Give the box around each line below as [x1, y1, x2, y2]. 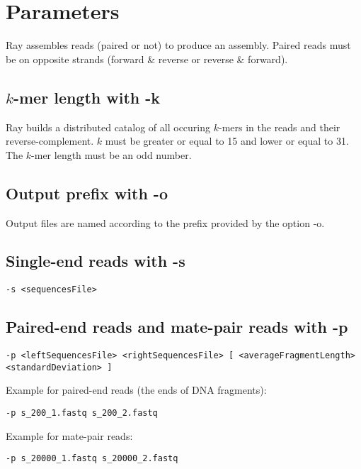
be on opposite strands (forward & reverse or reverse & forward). [6, 51, 288, 66]
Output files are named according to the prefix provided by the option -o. [6, 215, 325, 230]
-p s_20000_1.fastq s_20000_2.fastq [6, 453, 178, 464]
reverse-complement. [6, 133, 94, 148]
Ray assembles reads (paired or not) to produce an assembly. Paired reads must [6, 38, 351, 53]
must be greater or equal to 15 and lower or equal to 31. [105, 133, 349, 148]
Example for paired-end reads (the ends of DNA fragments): [6, 382, 267, 397]
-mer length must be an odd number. [31, 147, 192, 162]
